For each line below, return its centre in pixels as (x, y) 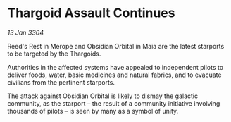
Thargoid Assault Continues (91, 13)
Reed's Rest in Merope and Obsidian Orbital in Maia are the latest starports (116, 46)
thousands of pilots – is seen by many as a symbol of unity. (93, 111)
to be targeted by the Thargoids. (54, 54)
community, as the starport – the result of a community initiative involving (114, 103)
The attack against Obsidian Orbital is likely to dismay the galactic (103, 96)
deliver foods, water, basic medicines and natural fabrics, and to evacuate (114, 75)
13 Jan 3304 (26, 32)
